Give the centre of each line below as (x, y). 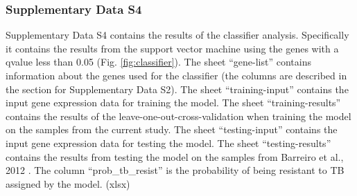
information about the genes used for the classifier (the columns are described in (176, 75)
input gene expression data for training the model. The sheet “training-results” (173, 102)
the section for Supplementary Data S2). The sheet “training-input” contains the (177, 89)
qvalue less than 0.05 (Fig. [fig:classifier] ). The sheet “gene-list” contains (158, 62)
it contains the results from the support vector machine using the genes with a (172, 48)
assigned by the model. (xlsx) (68, 183)
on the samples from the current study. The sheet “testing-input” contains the (172, 129)
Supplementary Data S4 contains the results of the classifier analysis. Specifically (177, 35)
